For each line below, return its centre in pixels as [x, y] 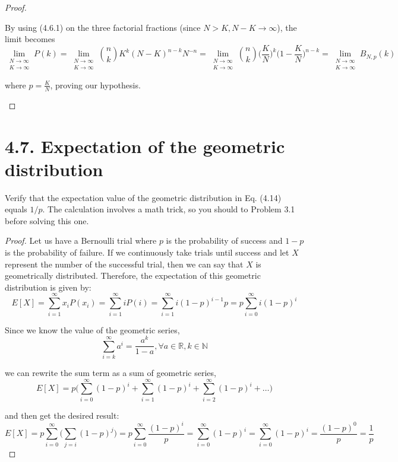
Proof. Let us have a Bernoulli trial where [81, 240]
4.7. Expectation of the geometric [145, 146]
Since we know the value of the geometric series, [92, 329]
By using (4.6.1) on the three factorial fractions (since [103, 27]
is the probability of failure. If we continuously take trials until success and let [147, 252]
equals [16, 209]
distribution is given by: [48, 287]
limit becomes [30, 39]
